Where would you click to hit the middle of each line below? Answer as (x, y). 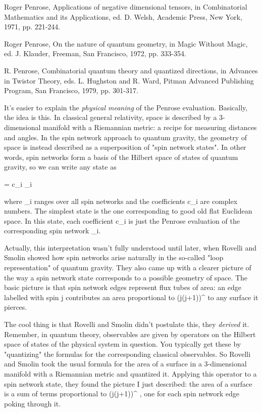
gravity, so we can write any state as (60, 167)
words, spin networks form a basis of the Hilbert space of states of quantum (121, 157)
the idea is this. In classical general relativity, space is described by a (111, 117)
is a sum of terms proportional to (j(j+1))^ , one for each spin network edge (122, 394)
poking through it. (33, 403)
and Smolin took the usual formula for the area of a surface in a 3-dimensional (125, 364)
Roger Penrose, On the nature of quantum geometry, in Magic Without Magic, (126, 43)
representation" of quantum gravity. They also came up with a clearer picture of (128, 267)
